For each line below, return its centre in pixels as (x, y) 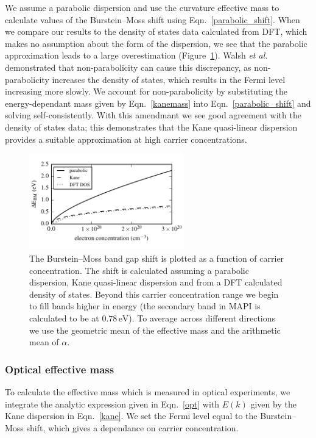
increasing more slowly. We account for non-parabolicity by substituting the (146, 91)
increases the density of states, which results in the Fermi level (169, 79)
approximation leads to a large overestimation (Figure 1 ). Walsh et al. (136, 55)
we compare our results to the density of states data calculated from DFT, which (156, 31)
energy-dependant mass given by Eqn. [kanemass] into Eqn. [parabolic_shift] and (158, 103)
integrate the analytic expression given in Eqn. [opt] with (112, 404)
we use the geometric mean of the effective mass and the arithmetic (155, 330)
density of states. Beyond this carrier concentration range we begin (154, 294)
